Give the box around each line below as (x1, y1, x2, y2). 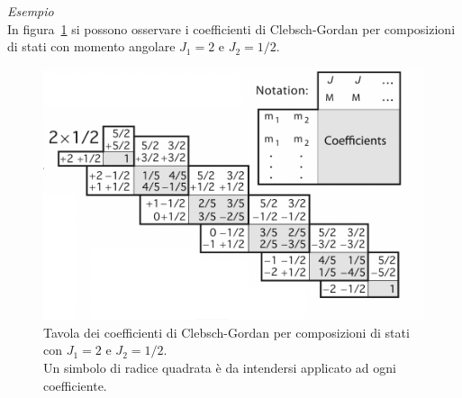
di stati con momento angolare (7, 37, 176, 56)
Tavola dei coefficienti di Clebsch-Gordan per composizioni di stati (43, 322, 410, 341)
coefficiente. (43, 375, 107, 394)
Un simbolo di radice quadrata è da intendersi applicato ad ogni (43, 358, 396, 377)
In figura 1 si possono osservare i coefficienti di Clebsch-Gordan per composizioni (7, 19, 456, 38)
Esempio (7, 2, 54, 20)
